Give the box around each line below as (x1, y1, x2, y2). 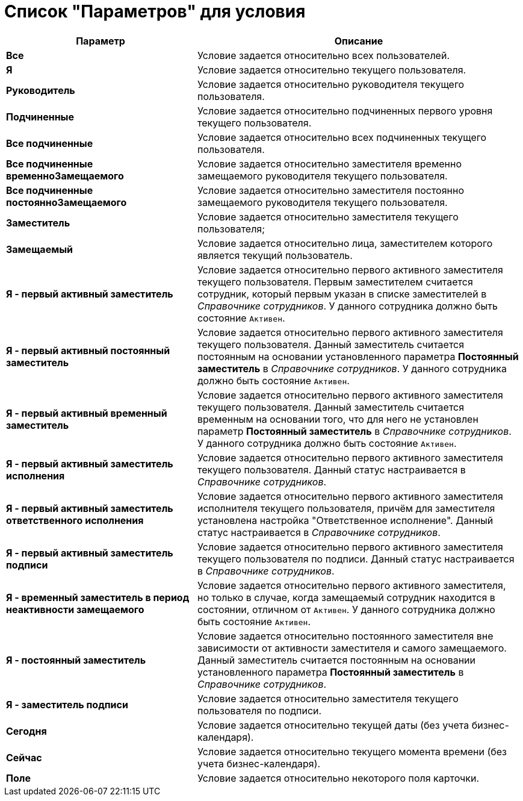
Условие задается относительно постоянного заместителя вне (197, 629, 494, 642)
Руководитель (6, 84, 75, 96)
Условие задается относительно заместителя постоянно (197, 184, 464, 196)
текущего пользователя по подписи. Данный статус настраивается (197, 552, 515, 565)
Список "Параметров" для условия (4, 1, 306, 22)
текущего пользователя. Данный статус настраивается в (197, 463, 466, 476)
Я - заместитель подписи (6, 698, 128, 711)
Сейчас (6, 751, 42, 764)
